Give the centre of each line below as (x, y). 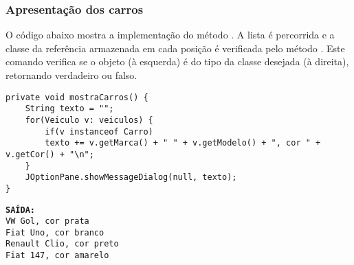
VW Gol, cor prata (47, 221)
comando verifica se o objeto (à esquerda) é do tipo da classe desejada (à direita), (177, 61)
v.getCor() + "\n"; (50, 154)
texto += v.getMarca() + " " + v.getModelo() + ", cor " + (183, 143)
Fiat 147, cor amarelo (57, 256)
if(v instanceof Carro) (99, 131)
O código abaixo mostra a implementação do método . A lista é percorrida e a (170, 35)
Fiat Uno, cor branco (55, 232)
